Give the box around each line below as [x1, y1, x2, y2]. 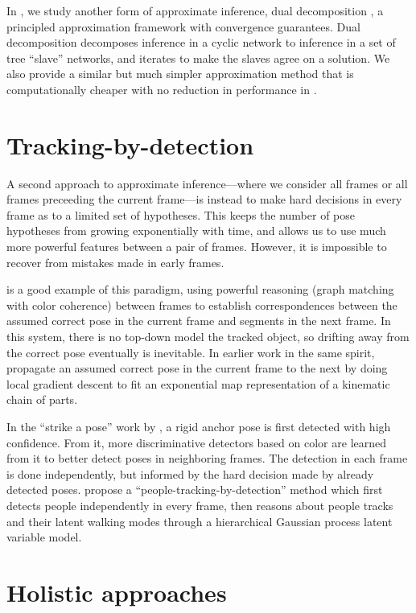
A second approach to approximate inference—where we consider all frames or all [6, 175, 408, 191]
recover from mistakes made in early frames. [6, 253, 224, 270]
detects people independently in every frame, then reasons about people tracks [6, 496, 393, 513]
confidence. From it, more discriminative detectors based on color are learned [6, 434, 387, 450]
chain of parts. [6, 391, 78, 408]
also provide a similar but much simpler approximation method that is [6, 65, 354, 82]
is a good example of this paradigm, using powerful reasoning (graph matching [6, 281, 394, 298]
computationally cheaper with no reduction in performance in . [6, 80, 317, 97]
